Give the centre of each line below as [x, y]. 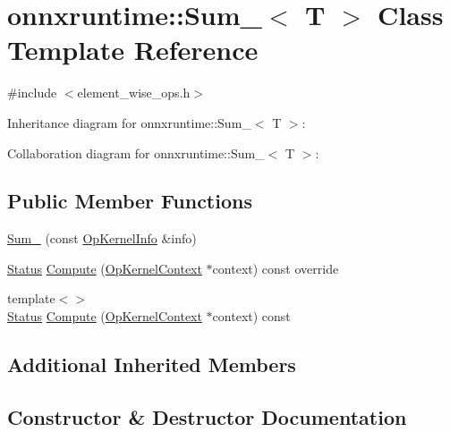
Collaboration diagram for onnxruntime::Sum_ [136, 152]
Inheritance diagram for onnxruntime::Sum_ [129, 122]
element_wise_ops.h [134, 93]
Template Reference [133, 50]
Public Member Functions [130, 201]
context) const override [276, 268]
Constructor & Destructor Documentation [207, 416]
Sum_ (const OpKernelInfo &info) [102, 238]
